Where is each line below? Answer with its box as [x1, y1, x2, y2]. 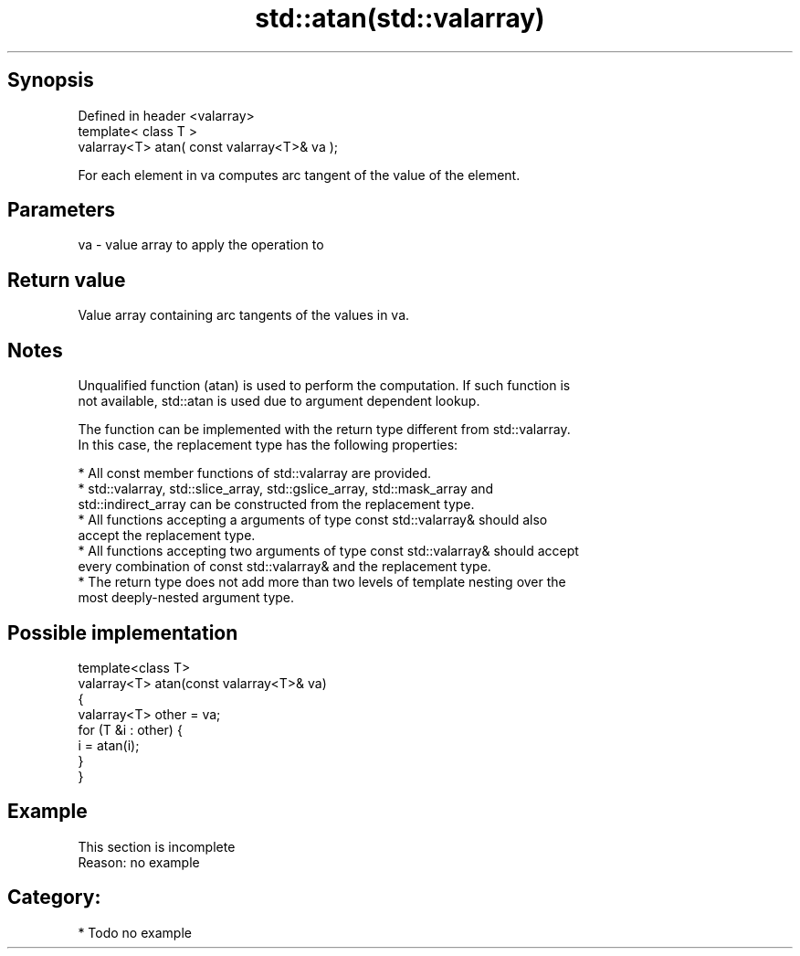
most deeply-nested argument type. [78, 590, 295, 606]
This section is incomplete [78, 838, 236, 855]
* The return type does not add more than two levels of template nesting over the [78, 574, 566, 590]
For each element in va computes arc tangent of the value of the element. [78, 166, 521, 183]
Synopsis [7, 69, 94, 92]
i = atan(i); [78, 737, 140, 753]
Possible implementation [7, 621, 238, 644]
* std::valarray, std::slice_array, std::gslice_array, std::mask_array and [78, 481, 494, 497]
